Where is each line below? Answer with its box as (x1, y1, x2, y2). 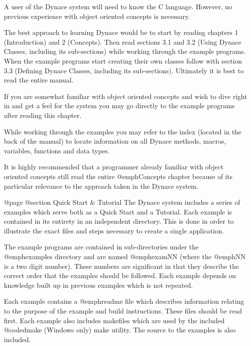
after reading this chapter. (4, 110, 82, 120)
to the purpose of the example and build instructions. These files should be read (4, 306, 242, 316)
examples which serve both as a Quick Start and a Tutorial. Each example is (4, 206, 232, 216)
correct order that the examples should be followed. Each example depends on (4, 270, 236, 280)
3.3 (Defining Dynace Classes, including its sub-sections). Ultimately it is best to (4, 65, 244, 75)
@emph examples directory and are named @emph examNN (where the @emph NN (4, 251, 246, 262)
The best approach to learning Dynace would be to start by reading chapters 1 (4, 27, 238, 37)
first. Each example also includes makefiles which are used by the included (4, 315, 225, 325)
